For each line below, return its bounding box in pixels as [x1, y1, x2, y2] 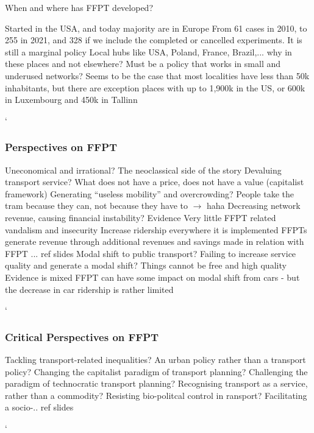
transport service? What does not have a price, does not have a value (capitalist [5, 175, 304, 188]
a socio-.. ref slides [5, 401, 74, 414]
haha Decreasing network [207, 199, 301, 212]
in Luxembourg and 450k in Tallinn [5, 93, 138, 106]
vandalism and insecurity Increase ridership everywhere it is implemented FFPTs [5, 223, 307, 236]
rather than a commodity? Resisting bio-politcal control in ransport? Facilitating [5, 389, 307, 401]
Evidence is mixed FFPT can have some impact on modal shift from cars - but [5, 270, 300, 283]
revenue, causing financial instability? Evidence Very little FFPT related [5, 211, 276, 224]
